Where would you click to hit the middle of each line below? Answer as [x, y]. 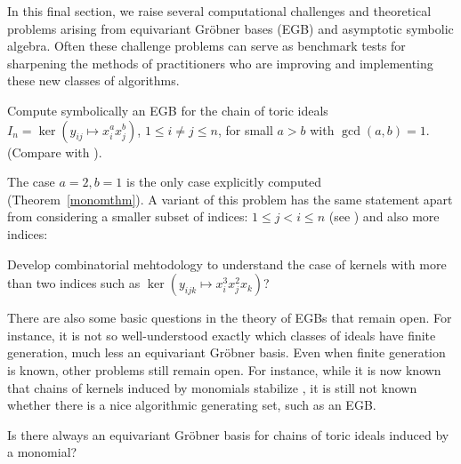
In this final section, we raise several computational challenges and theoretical [219, 11]
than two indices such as [74, 283]
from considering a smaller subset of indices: [128, 216]
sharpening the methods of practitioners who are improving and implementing [220, 63]
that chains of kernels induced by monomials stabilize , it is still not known [212, 387]
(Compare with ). [55, 152]
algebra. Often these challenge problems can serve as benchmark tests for [206, 46]
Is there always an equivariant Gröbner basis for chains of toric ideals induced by [228, 434]
